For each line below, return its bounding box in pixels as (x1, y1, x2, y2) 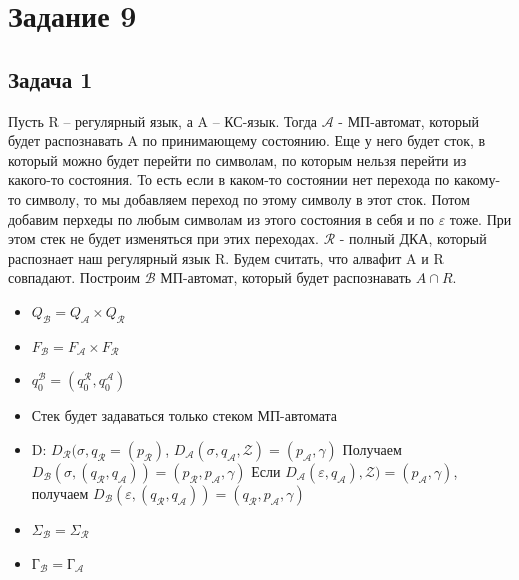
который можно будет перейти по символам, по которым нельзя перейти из (8, 149, 467, 170)
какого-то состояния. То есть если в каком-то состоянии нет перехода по (8, 169, 450, 190)
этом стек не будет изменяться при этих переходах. (8, 228, 320, 249)
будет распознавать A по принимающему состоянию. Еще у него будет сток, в (8, 130, 486, 151)
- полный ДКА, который (339, 228, 487, 249)
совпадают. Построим (8, 267, 141, 288)
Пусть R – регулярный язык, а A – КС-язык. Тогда (8, 110, 317, 131)
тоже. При (449, 208, 512, 229)
